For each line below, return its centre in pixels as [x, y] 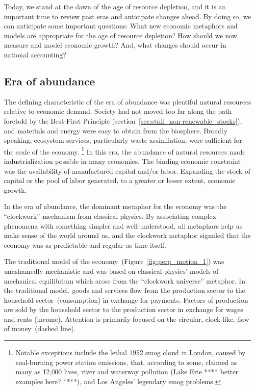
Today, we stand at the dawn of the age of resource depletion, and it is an [115, 6]
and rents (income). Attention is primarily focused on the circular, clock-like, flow [127, 319]
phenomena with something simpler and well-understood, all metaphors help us [123, 225]
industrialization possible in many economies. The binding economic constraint [122, 161]
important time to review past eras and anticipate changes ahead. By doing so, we [127, 16]
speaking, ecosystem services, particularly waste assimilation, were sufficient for [123, 140]
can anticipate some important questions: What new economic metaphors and [121, 26]
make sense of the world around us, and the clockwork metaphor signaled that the [127, 235]
